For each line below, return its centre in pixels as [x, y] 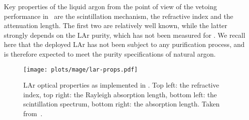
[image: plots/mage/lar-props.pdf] [81, 69]
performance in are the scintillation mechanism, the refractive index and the [119, 16]
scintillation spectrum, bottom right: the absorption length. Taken [122, 104]
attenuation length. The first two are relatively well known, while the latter [116, 25]
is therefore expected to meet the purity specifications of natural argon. [110, 53]
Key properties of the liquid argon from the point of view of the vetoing [110, 6]
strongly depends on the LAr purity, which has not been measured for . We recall [125, 35]
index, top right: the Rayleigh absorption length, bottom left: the [120, 94]
